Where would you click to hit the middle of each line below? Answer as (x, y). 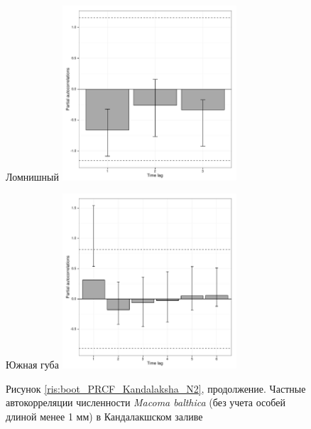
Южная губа (32, 364)
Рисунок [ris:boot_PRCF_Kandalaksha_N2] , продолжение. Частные (156, 388)
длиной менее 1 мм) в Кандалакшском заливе (104, 416)
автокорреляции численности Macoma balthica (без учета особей (146, 402)
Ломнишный (32, 176)
